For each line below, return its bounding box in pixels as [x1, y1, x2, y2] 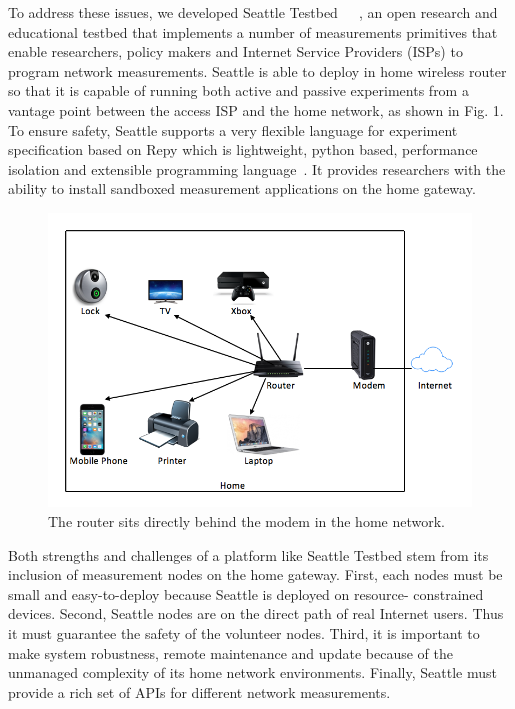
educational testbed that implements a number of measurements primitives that [8, 21, 498, 42]
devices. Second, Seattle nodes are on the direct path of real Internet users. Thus [8, 603, 504, 624]
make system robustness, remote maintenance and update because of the [8, 642, 453, 663]
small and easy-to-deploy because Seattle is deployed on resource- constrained [8, 583, 484, 604]
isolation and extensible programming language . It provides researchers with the [8, 158, 506, 179]
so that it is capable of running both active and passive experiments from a [8, 80, 469, 101]
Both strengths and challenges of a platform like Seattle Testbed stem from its [8, 544, 489, 565]
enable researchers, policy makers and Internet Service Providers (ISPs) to [8, 41, 463, 62]
